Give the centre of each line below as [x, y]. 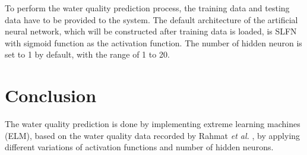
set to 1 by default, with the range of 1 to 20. [87, 54]
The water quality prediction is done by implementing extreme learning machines [153, 124]
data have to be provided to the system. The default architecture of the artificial [151, 19]
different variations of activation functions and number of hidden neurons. [139, 147]
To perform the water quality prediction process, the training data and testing [147, 8]
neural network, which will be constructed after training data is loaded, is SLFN [151, 31]
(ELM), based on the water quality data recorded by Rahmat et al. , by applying [153, 135]
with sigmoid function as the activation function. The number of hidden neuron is [153, 42]
